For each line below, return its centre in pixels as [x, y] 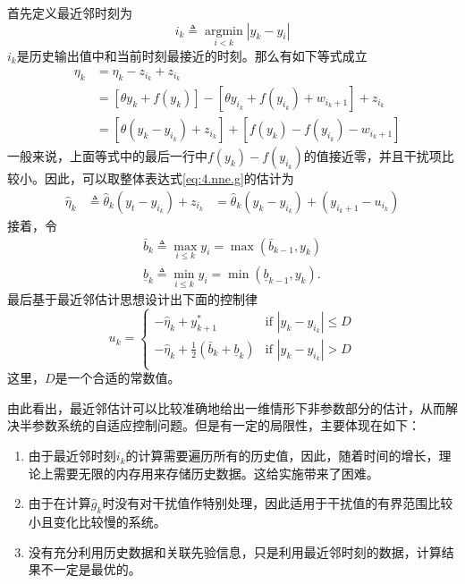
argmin [224, 31]
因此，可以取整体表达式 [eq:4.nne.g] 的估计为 [169, 178]
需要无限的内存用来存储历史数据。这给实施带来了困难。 [216, 473]
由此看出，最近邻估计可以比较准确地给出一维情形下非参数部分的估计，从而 [226, 407]
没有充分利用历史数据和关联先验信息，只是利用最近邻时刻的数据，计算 [235, 551]
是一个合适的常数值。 [118, 378]
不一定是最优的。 [91, 569]
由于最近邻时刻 [72, 456]
